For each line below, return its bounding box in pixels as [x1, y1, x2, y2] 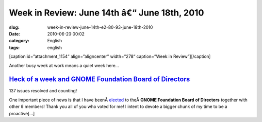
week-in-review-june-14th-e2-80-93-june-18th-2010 [47, 24, 153, 30]
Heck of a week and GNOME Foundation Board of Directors [9, 75, 190, 84]
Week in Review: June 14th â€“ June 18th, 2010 [9, 7, 204, 18]
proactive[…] [9, 110, 35, 116]
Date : [9, 31, 20, 36]
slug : [9, 24, 19, 30]
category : [9, 38, 30, 44]
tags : [9, 44, 20, 51]
